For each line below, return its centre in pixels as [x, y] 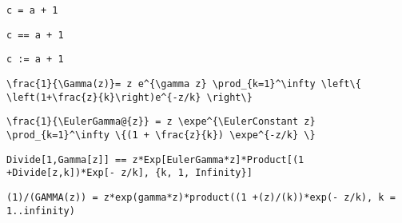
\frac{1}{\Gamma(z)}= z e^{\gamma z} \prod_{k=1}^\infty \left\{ [184, 84]
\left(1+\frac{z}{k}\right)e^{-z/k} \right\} [129, 97]
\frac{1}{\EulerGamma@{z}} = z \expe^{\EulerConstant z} [161, 122]
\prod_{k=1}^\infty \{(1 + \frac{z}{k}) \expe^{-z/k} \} [161, 135]
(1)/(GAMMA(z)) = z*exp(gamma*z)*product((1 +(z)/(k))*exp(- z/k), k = [201, 197]
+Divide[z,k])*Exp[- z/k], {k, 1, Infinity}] [129, 173]
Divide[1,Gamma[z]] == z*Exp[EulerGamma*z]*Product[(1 [155, 159]
